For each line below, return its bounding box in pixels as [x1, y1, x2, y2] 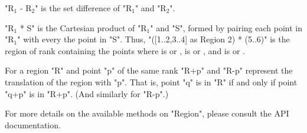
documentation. [5, 118, 61, 131]
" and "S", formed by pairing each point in [150, 21, 302, 34]
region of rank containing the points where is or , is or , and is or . [5, 44, 245, 56]
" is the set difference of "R [35, 2, 132, 14]
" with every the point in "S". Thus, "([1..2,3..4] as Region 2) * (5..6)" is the [17, 33, 290, 45]
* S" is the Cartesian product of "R [19, 21, 147, 34]
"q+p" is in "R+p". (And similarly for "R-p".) [5, 87, 169, 99]
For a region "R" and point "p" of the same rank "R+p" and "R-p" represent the [5, 64, 293, 77]
